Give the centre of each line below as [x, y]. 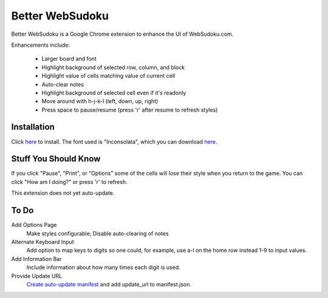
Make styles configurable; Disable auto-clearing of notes [98, 233]
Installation [33, 127]
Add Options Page [34, 225]
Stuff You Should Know [56, 159]
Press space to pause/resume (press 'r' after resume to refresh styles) [130, 110]
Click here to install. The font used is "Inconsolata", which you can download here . [114, 141]
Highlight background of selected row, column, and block [113, 67]
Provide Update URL [37, 276]
